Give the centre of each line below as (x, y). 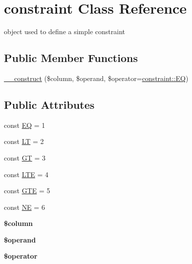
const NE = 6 (24, 207)
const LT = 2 (24, 141)
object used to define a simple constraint (64, 31)
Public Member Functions (71, 58)
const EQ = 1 (25, 125)
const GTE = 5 (27, 191)
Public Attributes (49, 104)
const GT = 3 (25, 157)
